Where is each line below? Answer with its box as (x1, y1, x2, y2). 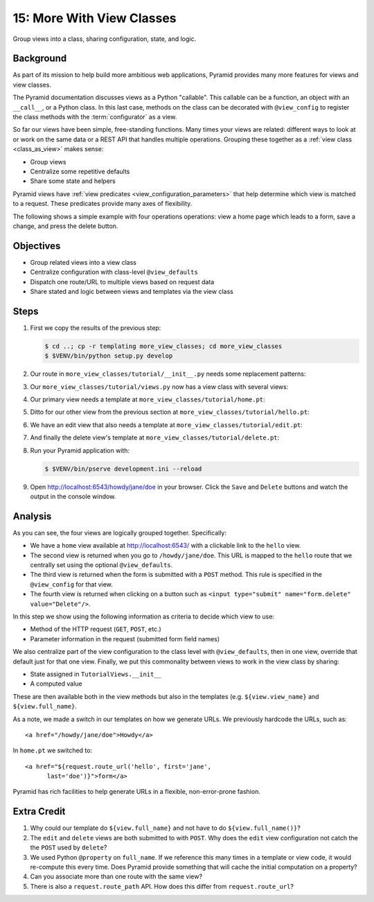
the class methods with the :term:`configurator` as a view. (12, 113, 177, 121)
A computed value (30, 679, 82, 688)
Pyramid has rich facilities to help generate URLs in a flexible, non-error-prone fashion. (12, 788, 261, 796)
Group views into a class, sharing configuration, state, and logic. (12, 35, 197, 43)
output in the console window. (30, 492, 116, 501)
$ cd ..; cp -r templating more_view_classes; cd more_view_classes (44, 342, 283, 350)
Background (12, 53, 67, 64)
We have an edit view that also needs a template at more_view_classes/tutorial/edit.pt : (30, 420, 303, 429)
